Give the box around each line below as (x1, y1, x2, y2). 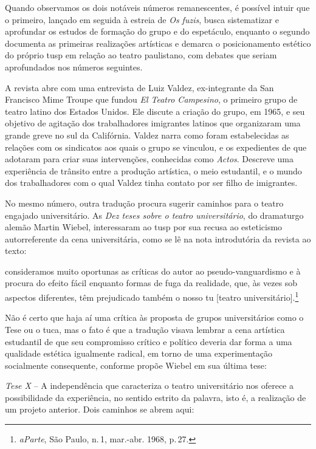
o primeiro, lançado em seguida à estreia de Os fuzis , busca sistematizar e (5, 13, 279, 26)
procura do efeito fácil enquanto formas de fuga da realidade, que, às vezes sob (5, 276, 298, 289)
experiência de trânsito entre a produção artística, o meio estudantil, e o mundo (5, 164, 302, 177)
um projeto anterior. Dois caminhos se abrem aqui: (5, 403, 194, 416)
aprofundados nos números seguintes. (5, 60, 143, 73)
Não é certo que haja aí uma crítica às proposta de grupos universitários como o (5, 311, 304, 324)
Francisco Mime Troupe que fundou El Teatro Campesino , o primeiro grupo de (5, 93, 298, 106)
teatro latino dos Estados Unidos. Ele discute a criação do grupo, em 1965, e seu (5, 105, 305, 117)
